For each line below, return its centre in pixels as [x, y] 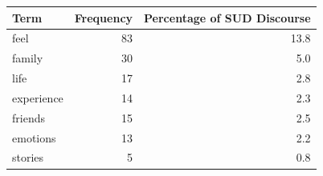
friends [29, 117]
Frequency [104, 17]
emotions [34, 137]
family [28, 58]
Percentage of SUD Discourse [227, 17]
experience [38, 97]
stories [28, 157]
